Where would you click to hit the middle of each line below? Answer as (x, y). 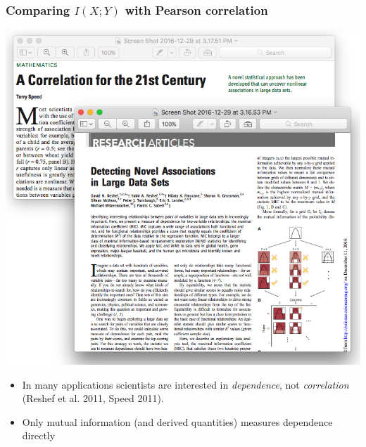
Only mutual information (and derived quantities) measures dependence (177, 421)
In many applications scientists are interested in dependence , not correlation (185, 384)
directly (39, 435)
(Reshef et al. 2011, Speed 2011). (93, 398)
